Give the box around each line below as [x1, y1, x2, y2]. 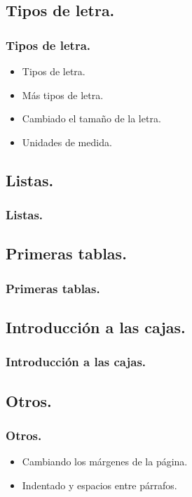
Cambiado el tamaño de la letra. [22, 111, 161, 126]
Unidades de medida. [22, 134, 112, 149]
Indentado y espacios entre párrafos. [22, 477, 177, 492]
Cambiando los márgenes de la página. [22, 454, 188, 469]
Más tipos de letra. [22, 87, 104, 102]
